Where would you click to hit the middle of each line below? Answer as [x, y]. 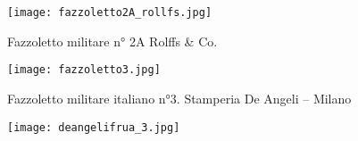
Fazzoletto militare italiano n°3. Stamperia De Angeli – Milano [179, 98]
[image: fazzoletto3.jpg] [84, 70]
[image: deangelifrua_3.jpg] [94, 127]
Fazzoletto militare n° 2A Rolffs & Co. [112, 41]
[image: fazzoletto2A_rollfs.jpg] [110, 12]
